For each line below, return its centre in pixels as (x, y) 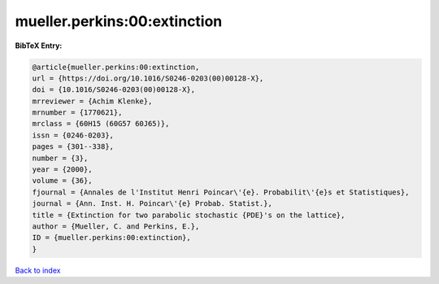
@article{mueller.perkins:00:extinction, (116, 67)
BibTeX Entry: (39, 46)
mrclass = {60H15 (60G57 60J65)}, (101, 124)
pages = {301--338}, (73, 147)
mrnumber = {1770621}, (77, 113)
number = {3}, (60, 158)
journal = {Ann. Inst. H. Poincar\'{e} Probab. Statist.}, (152, 204)
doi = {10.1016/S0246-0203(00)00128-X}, (113, 90)
